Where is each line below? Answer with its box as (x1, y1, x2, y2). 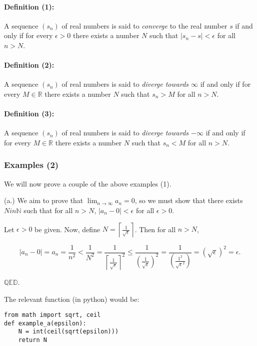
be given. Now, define (34, 224, 100, 234)
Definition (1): (4, 1, 54, 12)
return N (18, 336, 47, 344)
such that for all (23, 205, 73, 215)
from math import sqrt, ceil (4, 311, 101, 319)
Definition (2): (4, 60, 54, 70)
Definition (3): (4, 108, 54, 119)
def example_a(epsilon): (4, 319, 86, 327)
